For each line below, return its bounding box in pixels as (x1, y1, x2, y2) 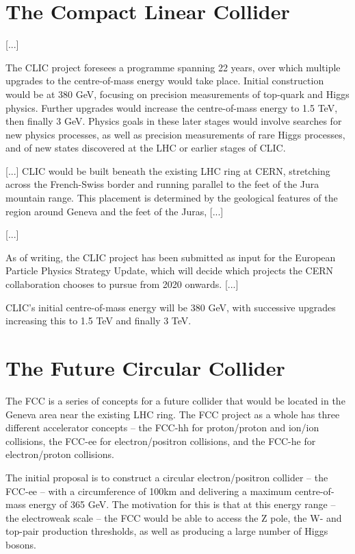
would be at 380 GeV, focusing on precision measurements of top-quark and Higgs (5, 86, 350, 101)
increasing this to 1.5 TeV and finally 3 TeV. (5, 313, 192, 328)
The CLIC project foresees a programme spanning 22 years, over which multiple (5, 60, 341, 74)
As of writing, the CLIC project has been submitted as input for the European (5, 250, 336, 264)
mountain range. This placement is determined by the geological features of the (5, 191, 338, 205)
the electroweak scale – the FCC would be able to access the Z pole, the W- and (5, 510, 342, 525)
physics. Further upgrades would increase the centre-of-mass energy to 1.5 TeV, (5, 100, 338, 115)
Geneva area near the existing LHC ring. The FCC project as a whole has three (5, 407, 340, 421)
